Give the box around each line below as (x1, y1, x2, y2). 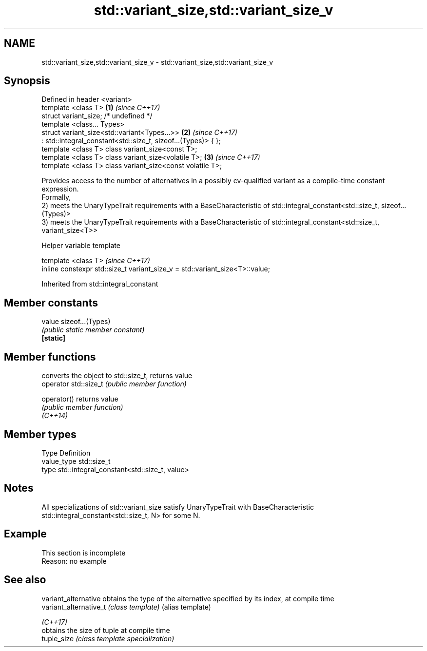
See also (4, 574, 46, 586)
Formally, (41, 193, 71, 202)
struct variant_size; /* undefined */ (41, 112, 153, 120)
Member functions (4, 350, 96, 363)
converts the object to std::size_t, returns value (41, 371, 193, 380)
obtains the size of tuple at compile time (41, 626, 170, 634)
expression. (41, 185, 79, 193)
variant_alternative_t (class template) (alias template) (41, 602, 211, 611)
